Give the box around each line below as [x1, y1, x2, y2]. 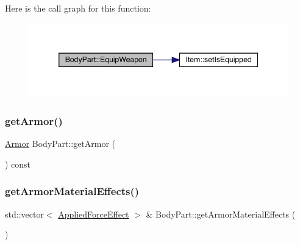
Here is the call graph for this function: [5, 2, 151, 14]
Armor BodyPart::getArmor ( [5, 137, 116, 150]
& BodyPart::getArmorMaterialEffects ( [146, 207, 296, 220]
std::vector [5, 207, 44, 220]
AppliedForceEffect [58, 207, 129, 220]
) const [5, 157, 31, 170]
